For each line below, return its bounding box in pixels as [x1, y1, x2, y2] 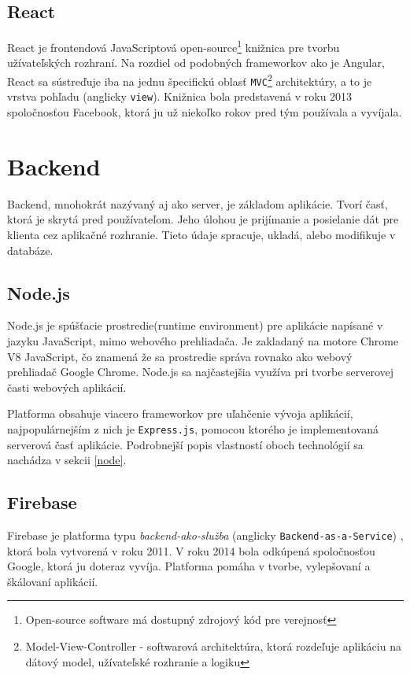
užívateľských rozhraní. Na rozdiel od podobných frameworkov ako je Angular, [7, 54, 385, 71]
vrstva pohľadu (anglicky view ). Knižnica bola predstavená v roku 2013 [7, 88, 353, 105]
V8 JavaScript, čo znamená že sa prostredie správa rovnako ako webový [7, 348, 353, 364]
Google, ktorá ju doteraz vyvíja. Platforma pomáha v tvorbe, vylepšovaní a [7, 558, 371, 574]
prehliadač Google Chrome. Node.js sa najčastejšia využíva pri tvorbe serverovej [7, 363, 394, 380]
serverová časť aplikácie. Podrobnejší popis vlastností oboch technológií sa [7, 436, 364, 452]
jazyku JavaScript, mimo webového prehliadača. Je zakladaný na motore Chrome [7, 332, 399, 349]
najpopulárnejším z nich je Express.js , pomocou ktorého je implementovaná [7, 420, 379, 437]
